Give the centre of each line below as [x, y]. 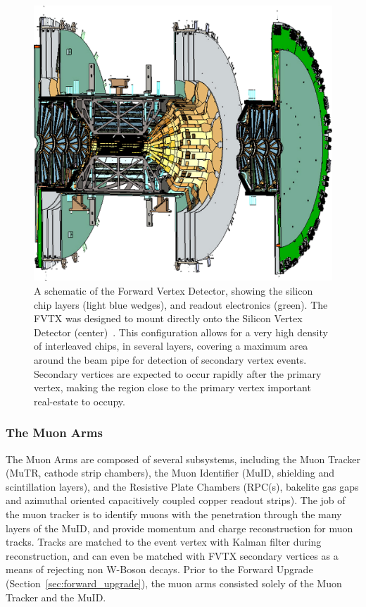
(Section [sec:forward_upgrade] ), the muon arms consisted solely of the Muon [174, 583]
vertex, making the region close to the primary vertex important [172, 387]
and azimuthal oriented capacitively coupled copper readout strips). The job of [176, 500]
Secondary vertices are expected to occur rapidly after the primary [178, 373]
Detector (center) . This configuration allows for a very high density [181, 332]
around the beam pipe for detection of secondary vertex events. [170, 360]
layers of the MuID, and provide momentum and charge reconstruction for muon [179, 528]
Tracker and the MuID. [56, 597]
